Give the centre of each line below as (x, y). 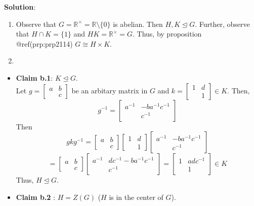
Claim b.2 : (35, 197)
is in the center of (136, 197)
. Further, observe (222, 24)
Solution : (20, 7)
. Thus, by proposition (167, 34)
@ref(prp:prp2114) (44, 43)
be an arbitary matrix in (110, 90)
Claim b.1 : (34, 77)
